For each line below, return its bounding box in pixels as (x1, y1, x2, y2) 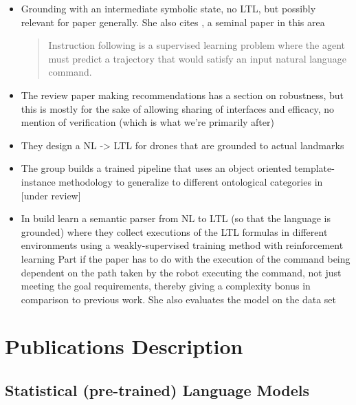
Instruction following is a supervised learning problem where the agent (48, 38, 346, 52)
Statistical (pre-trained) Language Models (5, 380, 309, 401)
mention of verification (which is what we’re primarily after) (21, 115, 274, 129)
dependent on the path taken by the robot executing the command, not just (21, 265, 342, 279)
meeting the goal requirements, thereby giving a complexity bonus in (21, 278, 311, 293)
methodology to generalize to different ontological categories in (58, 174, 323, 188)
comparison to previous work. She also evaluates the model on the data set (21, 292, 336, 306)
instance (21, 174, 56, 188)
